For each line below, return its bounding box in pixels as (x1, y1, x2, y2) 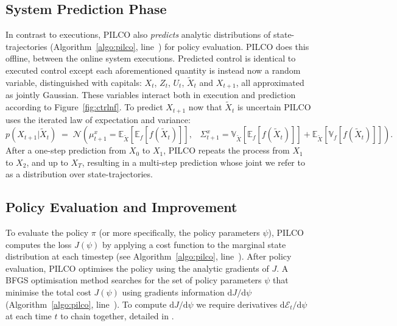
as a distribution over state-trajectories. (5, 168, 153, 180)
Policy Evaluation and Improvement (5, 197, 237, 216)
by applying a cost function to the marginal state (102, 238, 286, 250)
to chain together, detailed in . (60, 310, 174, 322)
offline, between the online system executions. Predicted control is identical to (5, 52, 296, 65)
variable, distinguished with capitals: (5, 76, 142, 88)
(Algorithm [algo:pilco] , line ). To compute (5, 297, 167, 310)
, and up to (26, 155, 68, 168)
